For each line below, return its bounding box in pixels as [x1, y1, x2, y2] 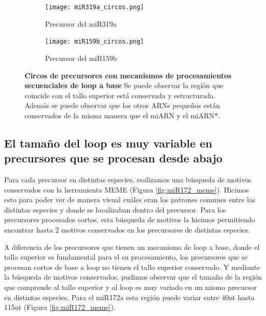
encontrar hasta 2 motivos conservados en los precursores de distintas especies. [4, 224, 250, 235]
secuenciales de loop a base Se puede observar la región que [25, 80, 224, 91]
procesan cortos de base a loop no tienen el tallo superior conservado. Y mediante [4, 261, 260, 272]
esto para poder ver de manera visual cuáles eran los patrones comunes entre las [4, 194, 256, 205]
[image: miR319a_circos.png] [45, 4, 144, 11]
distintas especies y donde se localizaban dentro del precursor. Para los [4, 204, 226, 215]
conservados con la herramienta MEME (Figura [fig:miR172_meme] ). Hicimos [4, 184, 249, 195]
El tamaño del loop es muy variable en [4, 135, 212, 151]
